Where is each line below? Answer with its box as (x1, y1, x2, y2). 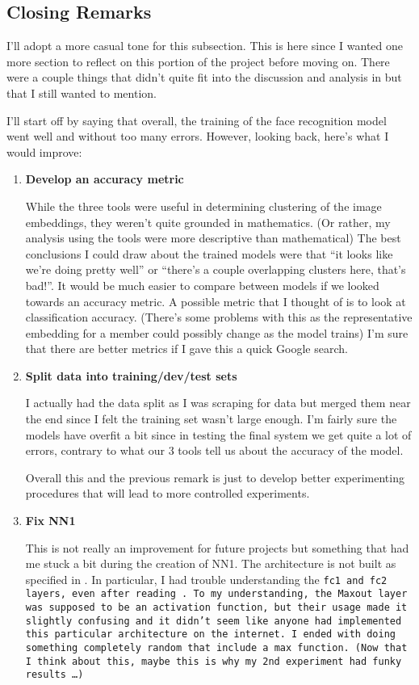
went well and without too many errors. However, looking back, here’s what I (6, 128, 389, 145)
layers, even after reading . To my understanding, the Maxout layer (25, 588, 408, 600)
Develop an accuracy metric (25, 170, 184, 187)
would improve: (6, 143, 82, 160)
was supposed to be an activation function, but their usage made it (25, 602, 408, 614)
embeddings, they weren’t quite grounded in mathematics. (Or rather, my (25, 213, 391, 230)
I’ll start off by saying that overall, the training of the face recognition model (6, 111, 387, 128)
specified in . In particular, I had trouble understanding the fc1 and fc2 (25, 570, 388, 587)
